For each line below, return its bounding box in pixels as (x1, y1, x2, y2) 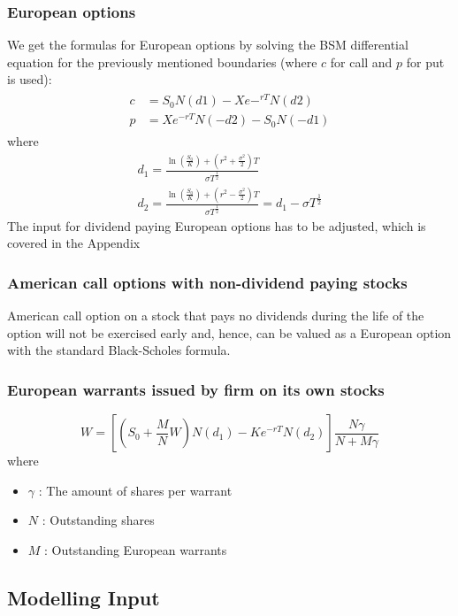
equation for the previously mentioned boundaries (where (7, 52, 317, 71)
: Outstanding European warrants (44, 540, 227, 558)
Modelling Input (7, 583, 160, 611)
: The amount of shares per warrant (38, 481, 233, 499)
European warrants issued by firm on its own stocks (7, 378, 385, 400)
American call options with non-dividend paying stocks (7, 271, 408, 293)
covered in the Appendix (7, 234, 141, 252)
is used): (7, 70, 52, 89)
